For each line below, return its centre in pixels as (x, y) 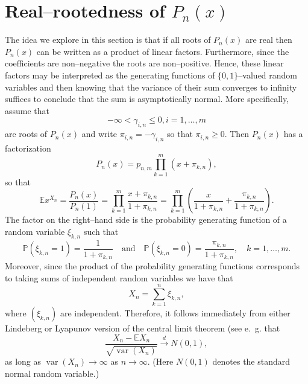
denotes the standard (251, 361)
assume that (27, 110)
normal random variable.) (52, 373)
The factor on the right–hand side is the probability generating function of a (146, 219)
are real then (269, 40)
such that (101, 231)
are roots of (26, 134)
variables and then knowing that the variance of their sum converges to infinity (151, 87)
